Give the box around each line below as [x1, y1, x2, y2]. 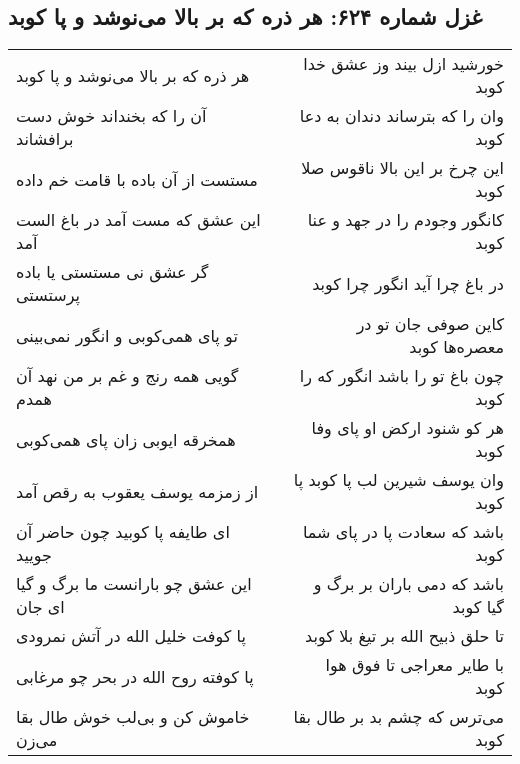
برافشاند [16, 127, 74, 151]
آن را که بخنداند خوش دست [16, 104, 207, 128]
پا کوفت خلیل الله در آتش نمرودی [16, 624, 246, 648]
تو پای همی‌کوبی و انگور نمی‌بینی [16, 323, 238, 347]
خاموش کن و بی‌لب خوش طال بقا [16, 705, 250, 729]
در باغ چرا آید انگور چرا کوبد [312, 271, 504, 295]
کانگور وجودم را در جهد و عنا [307, 208, 504, 232]
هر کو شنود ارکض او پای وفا [311, 416, 504, 440]
